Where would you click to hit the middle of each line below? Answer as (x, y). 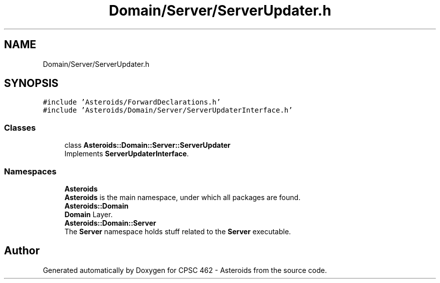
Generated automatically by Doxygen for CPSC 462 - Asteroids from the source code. (185, 270)
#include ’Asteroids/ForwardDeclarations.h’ (132, 102)
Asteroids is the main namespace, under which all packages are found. (183, 197)
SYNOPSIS (31, 83)
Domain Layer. (89, 214)
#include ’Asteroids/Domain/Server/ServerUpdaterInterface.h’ (168, 110)
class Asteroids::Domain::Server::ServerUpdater (147, 145)
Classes (20, 127)
